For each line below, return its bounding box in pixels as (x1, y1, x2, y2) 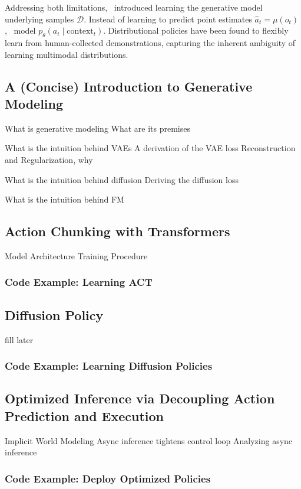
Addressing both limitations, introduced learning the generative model (5, 1, 263, 13)
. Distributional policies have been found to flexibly (103, 24, 289, 37)
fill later (5, 333, 34, 345)
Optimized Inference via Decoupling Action (5, 389, 275, 407)
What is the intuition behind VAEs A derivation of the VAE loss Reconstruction (5, 142, 296, 154)
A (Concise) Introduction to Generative (5, 77, 253, 95)
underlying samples (5, 12, 74, 25)
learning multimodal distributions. (5, 48, 128, 60)
